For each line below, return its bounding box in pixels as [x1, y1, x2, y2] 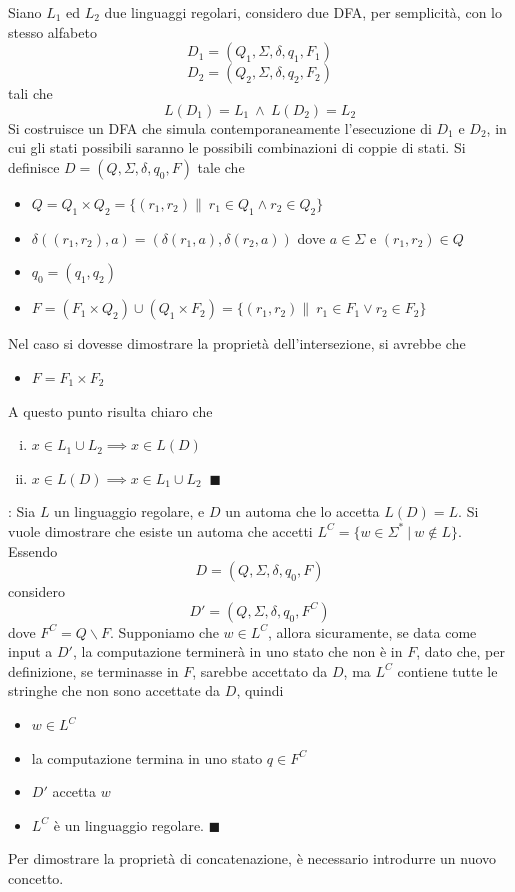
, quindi [236, 680, 284, 701]
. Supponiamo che [110, 621, 219, 642]
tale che [197, 156, 245, 177]
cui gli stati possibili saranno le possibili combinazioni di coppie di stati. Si [8, 137, 466, 158]
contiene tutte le [397, 660, 498, 681]
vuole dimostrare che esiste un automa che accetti [8, 520, 313, 541]
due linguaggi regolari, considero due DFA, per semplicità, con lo [104, 2, 502, 22]
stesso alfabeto [8, 21, 97, 42]
